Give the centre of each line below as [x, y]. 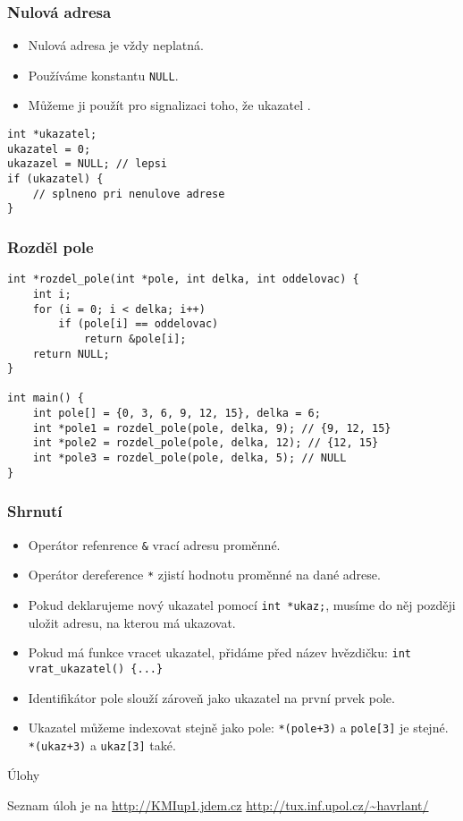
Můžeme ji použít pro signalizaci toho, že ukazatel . [169, 105]
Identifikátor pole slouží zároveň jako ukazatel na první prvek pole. [211, 697]
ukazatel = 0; [49, 149]
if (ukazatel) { [55, 179]
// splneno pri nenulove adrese [129, 194]
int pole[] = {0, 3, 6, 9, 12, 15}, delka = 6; [177, 414]
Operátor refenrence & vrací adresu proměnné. [154, 544]
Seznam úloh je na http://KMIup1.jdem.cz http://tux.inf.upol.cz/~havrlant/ [218, 805]
